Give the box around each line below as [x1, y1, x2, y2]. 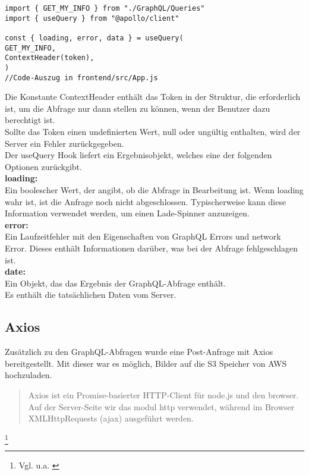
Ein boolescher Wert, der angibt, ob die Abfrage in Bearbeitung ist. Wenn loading [5, 184, 304, 196]
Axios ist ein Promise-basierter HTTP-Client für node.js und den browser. [28, 388, 299, 401]
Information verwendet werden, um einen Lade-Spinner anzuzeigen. [5, 207, 250, 219]
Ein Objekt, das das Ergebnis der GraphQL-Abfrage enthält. [5, 276, 226, 289]
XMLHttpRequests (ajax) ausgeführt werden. [28, 412, 194, 424]
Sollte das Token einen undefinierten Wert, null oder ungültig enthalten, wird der [5, 125, 301, 138]
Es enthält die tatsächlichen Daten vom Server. [5, 288, 176, 301]
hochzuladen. [5, 369, 52, 381]
